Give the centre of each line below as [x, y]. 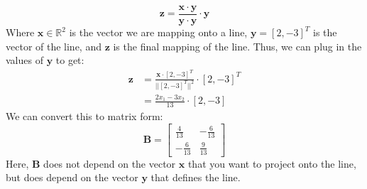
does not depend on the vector [110, 163]
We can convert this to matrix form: [84, 116]
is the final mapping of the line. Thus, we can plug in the [237, 46]
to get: [70, 60]
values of [24, 60]
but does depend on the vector [72, 177]
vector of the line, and [54, 46]
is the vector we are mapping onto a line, [158, 32]
